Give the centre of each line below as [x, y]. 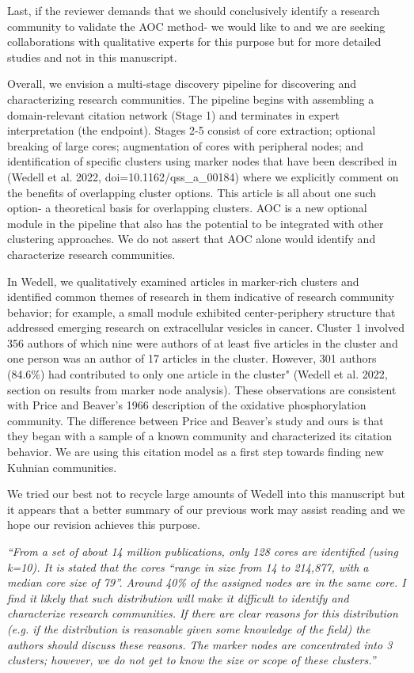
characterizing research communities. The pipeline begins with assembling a [191, 99]
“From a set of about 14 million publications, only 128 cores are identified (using [203, 551]
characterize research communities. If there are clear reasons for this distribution [203, 613]
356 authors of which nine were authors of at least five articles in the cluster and [203, 342]
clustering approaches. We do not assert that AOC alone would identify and [192, 239]
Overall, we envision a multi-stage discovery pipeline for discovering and [182, 84]
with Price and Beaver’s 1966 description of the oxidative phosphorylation [187, 405]
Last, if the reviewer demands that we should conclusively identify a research [194, 10]
